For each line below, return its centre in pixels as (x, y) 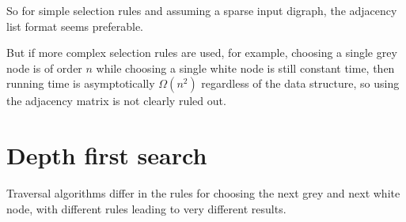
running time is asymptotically (81, 83)
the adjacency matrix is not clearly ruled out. (116, 101)
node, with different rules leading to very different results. (146, 208)
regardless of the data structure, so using (300, 83)
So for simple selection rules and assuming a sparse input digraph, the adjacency (202, 10)
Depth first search (107, 155)
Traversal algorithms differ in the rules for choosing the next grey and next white (203, 193)
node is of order (44, 68)
